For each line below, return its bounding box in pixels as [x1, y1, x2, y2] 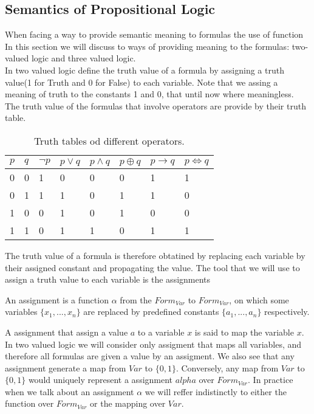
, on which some [229, 293, 289, 306]
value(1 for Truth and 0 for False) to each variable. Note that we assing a [5, 75, 278, 88]
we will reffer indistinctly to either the [145, 385, 287, 398]
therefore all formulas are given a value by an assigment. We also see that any [5, 350, 295, 362]
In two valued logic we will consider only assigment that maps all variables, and [5, 337, 302, 350]
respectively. [264, 305, 310, 318]
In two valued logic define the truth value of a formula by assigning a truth [5, 63, 284, 76]
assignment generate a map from [5, 361, 126, 374]
